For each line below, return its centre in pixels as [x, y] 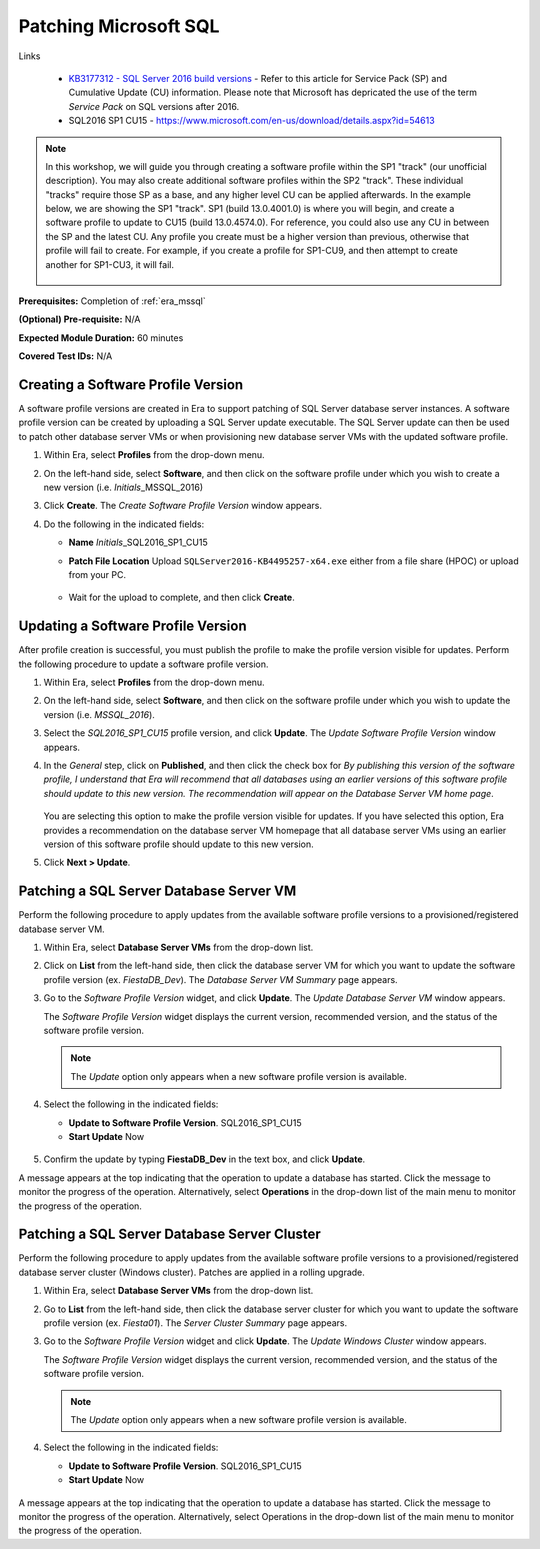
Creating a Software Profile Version [131, 384]
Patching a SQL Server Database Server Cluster [170, 1234]
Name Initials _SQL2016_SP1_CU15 [138, 542]
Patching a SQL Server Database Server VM [157, 891]
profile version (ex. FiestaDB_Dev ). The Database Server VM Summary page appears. [221, 979]
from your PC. [97, 574]
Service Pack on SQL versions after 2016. [154, 106]
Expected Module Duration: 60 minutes [101, 337]
